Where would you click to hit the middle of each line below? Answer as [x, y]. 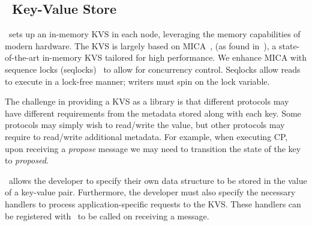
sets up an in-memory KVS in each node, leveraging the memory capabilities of [154, 34]
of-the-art [22, 57]
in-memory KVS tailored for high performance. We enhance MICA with [175, 57]
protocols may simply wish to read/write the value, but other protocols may [145, 125]
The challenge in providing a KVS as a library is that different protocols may [147, 101]
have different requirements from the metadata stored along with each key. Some [153, 113]
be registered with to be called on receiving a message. [107, 215]
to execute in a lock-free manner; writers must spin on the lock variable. [137, 81]
